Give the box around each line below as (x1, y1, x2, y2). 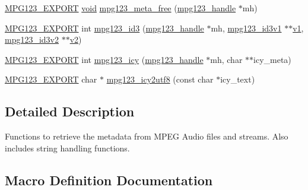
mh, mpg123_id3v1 (211, 21, 282, 34)
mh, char (210, 53, 243, 65)
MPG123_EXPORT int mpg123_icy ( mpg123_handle (5, 53, 204, 65)
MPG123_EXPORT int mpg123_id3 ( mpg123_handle (5, 21, 204, 34)
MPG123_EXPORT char (5, 73, 97, 85)
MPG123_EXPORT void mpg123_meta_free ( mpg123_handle (5, 2, 236, 14)
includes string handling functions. (5, 141, 130, 154)
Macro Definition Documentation (5, 170, 213, 189)
